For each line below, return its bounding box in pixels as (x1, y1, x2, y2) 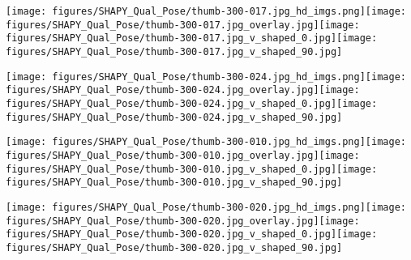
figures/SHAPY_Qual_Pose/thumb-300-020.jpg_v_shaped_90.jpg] (6, 241, 343, 254)
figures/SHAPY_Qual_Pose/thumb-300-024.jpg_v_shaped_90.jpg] (6, 111, 343, 123)
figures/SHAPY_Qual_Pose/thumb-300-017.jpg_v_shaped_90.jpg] (6, 45, 343, 58)
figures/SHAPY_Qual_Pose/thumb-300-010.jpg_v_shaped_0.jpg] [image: (6, 163, 378, 175)
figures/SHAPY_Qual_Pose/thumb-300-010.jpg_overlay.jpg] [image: (6, 149, 360, 161)
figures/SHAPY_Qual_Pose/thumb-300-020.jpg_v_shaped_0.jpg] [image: (6, 228, 378, 241)
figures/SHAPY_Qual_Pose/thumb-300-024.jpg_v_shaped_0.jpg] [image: (6, 97, 378, 109)
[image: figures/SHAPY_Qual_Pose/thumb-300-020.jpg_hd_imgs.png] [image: (6, 201, 406, 213)
